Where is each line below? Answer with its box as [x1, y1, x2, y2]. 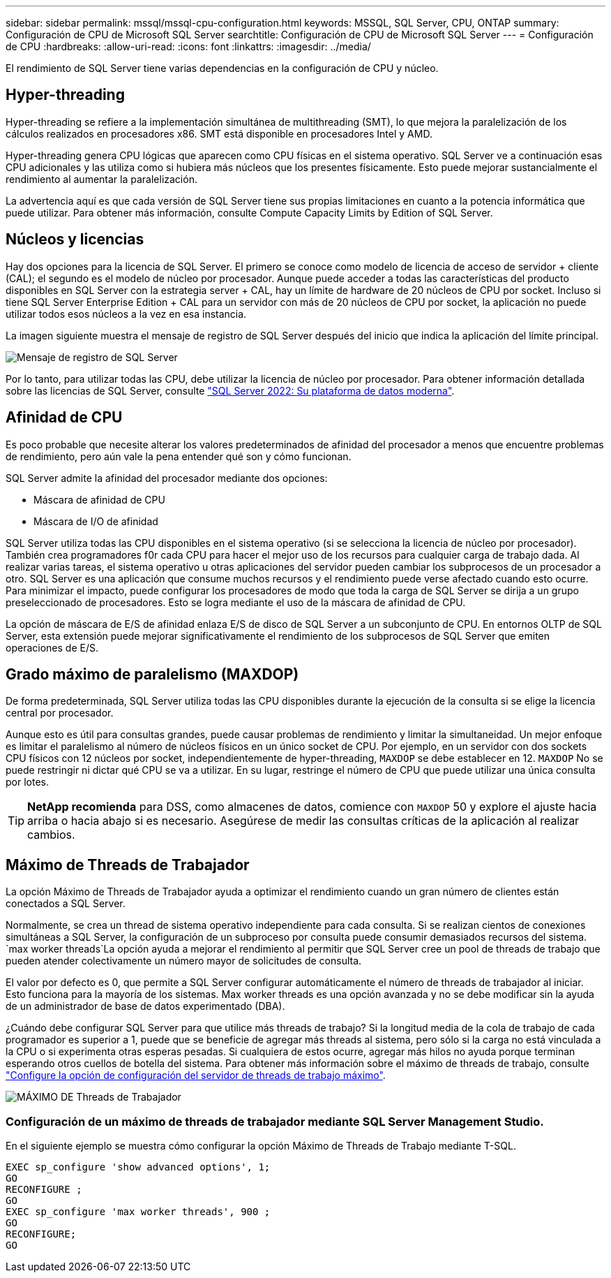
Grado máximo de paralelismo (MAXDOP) [6, 665, 299, 683]
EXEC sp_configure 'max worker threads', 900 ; [6, 1205, 271, 1217]
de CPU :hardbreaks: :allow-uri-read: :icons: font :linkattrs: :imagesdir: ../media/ [6, 41, 371, 52]
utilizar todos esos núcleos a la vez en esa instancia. [6, 307, 247, 320]
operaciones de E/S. [6, 641, 98, 654]
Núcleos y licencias [6, 230, 144, 249]
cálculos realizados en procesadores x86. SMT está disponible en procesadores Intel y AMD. [6, 127, 432, 140]
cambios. [27, 828, 75, 842]
